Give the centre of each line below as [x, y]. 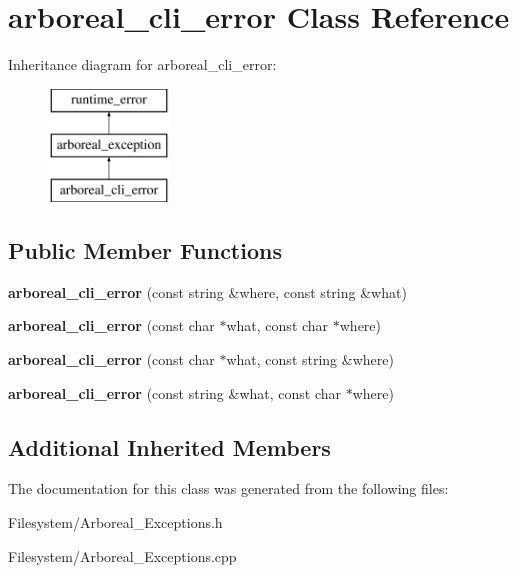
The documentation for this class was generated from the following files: [228, 488]
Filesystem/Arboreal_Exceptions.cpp [122, 555]
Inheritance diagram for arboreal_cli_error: [142, 64]
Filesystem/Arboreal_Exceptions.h [115, 522]
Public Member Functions [145, 250]
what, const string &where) [310, 359]
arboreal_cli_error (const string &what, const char [174, 392]
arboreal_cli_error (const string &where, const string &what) [207, 291]
